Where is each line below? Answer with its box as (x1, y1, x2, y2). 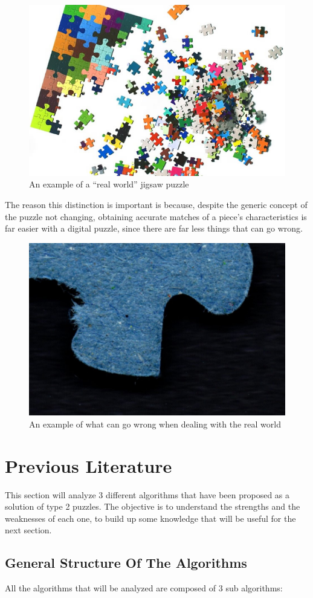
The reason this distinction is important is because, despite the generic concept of (5, 198, 308, 211)
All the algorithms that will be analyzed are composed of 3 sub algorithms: (5, 582, 283, 594)
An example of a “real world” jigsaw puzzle (29, 178, 189, 190)
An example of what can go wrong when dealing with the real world (29, 417, 282, 430)
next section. (5, 524, 52, 536)
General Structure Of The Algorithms (5, 553, 247, 572)
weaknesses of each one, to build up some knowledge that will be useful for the (5, 512, 296, 524)
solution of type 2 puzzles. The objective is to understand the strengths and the (5, 500, 300, 513)
